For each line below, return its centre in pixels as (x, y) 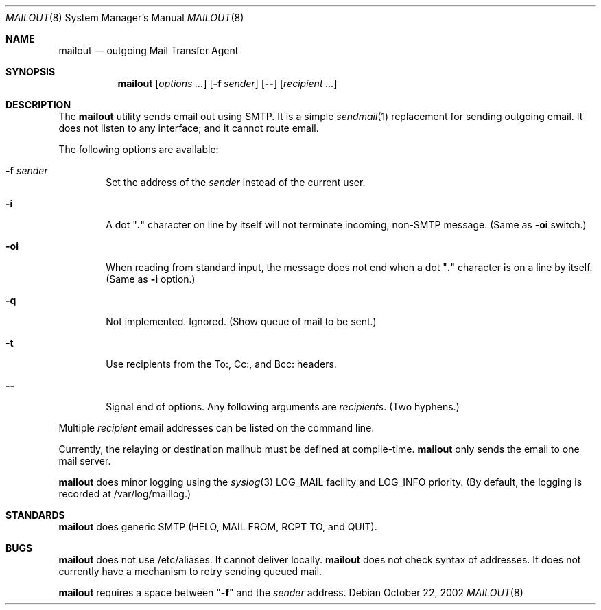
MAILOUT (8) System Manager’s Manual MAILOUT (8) (125, 17)
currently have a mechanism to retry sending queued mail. (190, 571)
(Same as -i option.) (151, 279)
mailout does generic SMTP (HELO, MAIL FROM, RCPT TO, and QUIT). (218, 527)
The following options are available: (139, 149)
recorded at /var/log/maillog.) (125, 494)
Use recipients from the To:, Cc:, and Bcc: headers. (221, 364)
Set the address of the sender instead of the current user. (236, 182)
